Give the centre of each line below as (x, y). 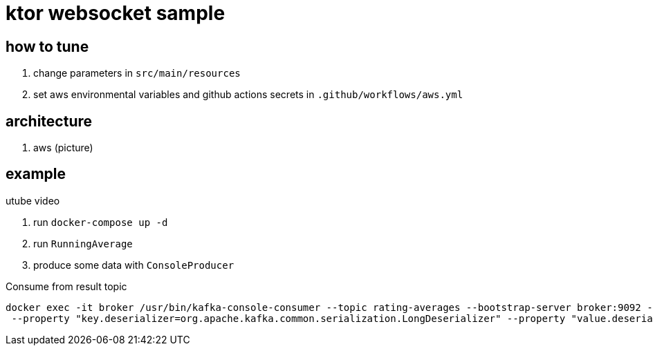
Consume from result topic (66, 286)
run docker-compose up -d (101, 222)
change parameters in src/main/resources (137, 73)
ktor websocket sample (116, 13)
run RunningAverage (83, 243)
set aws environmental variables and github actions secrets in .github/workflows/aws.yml (248, 95)
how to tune (47, 46)
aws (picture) (63, 148)
